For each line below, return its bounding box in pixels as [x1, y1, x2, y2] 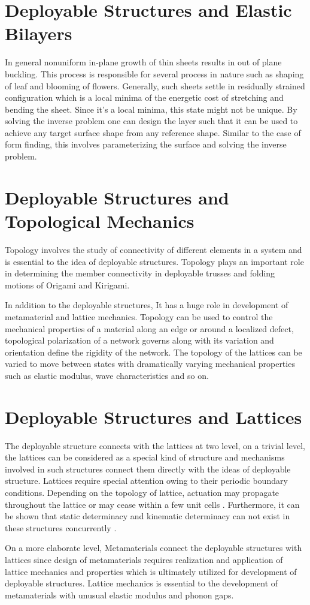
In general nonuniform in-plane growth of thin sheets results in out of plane [5, 56, 282, 68]
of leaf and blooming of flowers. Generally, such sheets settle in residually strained [5, 79, 305, 92]
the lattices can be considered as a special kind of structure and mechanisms [5, 451, 285, 463]
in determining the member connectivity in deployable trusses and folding [5, 267, 275, 279]
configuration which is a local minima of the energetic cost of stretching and [5, 91, 284, 104]
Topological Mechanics [5, 209, 194, 233]
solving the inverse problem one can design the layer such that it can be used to [5, 115, 298, 127]
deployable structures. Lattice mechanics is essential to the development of [5, 577, 278, 589]
